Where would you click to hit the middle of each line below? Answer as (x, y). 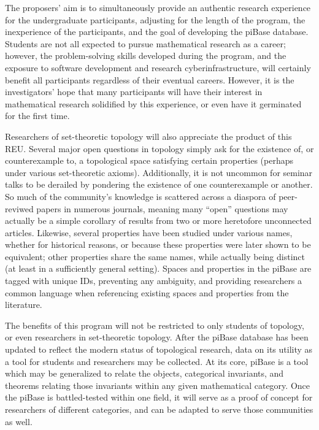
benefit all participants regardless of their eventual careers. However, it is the (150, 79)
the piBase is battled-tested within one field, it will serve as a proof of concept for (159, 397)
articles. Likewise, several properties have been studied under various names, (149, 232)
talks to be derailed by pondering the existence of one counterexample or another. (159, 184)
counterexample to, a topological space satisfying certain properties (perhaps (149, 160)
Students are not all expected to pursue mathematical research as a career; (145, 43)
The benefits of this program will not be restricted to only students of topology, (155, 325)
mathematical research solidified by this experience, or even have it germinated (153, 103)
